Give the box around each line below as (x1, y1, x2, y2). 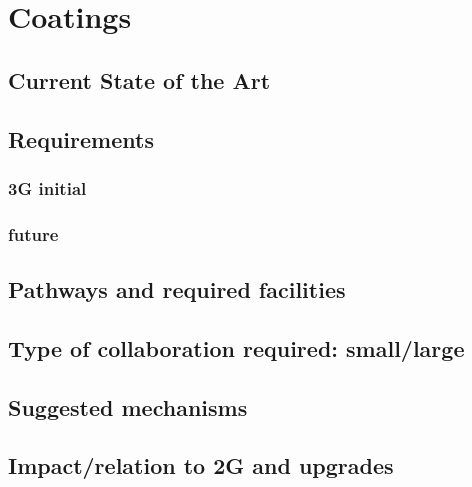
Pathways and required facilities (8, 274, 346, 305)
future (8, 221, 59, 246)
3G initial (8, 175, 87, 200)
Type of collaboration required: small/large (8, 332, 465, 363)
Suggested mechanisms (8, 391, 248, 422)
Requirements (8, 123, 154, 154)
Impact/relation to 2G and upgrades (8, 450, 394, 481)
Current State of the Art (8, 64, 271, 95)
